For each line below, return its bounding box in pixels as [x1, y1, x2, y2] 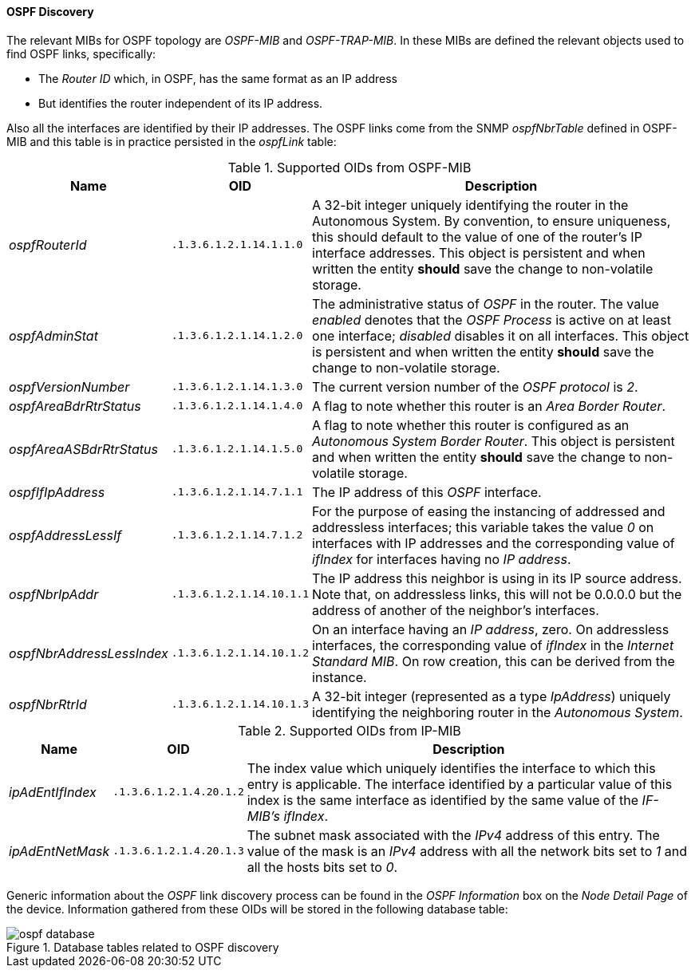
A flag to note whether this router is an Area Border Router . [312, 397, 666, 414]
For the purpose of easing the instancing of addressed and [312, 503, 665, 519]
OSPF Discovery [6, 5, 94, 18]
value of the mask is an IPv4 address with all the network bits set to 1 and [247, 842, 687, 859]
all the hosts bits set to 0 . [247, 858, 398, 875]
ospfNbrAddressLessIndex [9, 645, 168, 661]
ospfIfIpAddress [9, 483, 105, 500]
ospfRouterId [9, 236, 87, 253]
